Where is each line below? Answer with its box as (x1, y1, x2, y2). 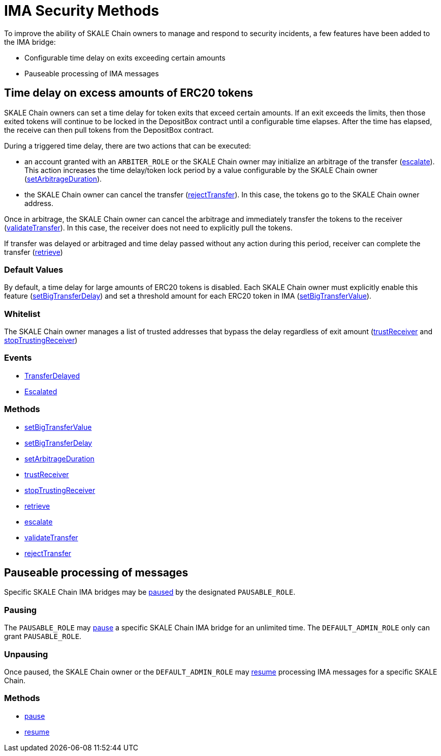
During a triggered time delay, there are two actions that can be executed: (4, 141, 251, 150)
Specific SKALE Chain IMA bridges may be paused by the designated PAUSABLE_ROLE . (4, 588, 296, 597)
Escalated (24, 387, 57, 396)
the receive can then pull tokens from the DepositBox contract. (4, 125, 214, 134)
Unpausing (4, 649, 48, 659)
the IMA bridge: (4, 37, 56, 46)
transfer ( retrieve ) (4, 247, 63, 256)
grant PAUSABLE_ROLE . (4, 632, 82, 641)
